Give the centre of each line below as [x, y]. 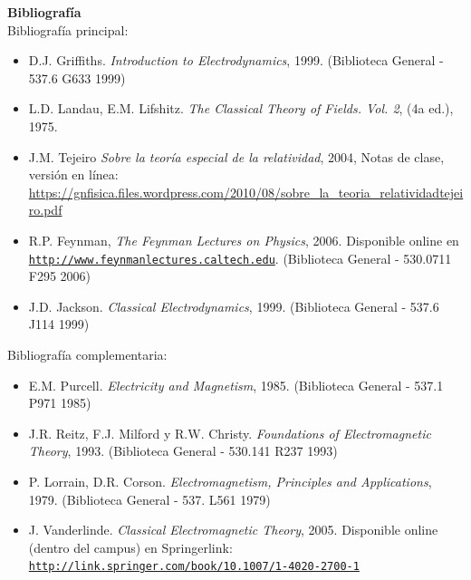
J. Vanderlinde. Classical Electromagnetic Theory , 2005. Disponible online [233, 530]
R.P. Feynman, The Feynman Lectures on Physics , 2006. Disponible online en [244, 240]
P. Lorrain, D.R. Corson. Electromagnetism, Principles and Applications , [230, 481]
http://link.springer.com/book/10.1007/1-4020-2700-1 [194, 567]
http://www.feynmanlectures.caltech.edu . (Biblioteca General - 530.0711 [240, 258]
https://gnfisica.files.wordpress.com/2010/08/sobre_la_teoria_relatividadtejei [246, 192]
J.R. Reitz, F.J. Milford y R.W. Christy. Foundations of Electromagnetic [230, 433]
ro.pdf [45, 210]
